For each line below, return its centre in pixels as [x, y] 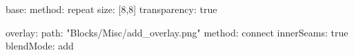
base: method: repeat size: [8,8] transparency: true [111, 9]
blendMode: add [40, 46]
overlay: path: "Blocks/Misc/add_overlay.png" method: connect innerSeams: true [177, 32]
